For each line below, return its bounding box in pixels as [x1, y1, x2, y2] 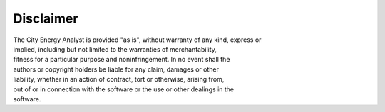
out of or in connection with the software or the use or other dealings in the [13, 85, 235, 94]
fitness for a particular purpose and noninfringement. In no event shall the [13, 55, 230, 64]
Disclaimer [13, 11, 78, 26]
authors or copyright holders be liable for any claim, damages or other [13, 65, 220, 74]
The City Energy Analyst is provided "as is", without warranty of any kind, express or [13, 35, 262, 44]
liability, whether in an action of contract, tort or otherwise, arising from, [13, 75, 225, 84]
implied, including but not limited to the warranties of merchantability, [13, 45, 217, 53]
